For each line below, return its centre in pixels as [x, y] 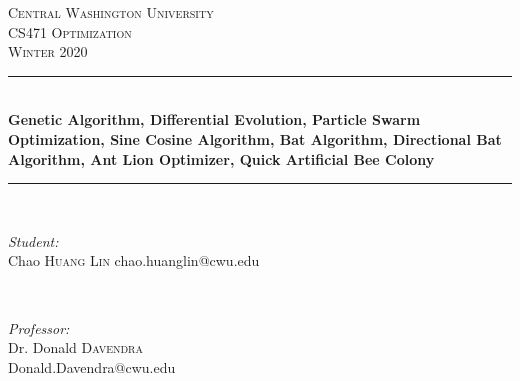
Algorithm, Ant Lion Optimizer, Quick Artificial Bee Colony [221, 158]
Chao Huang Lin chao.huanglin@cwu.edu [134, 260]
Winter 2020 [48, 51]
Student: [33, 240]
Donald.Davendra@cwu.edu [92, 366]
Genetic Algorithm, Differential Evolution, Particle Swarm [214, 119]
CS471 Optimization [70, 31]
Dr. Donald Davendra [75, 347]
